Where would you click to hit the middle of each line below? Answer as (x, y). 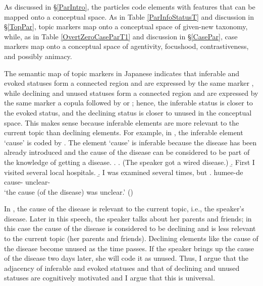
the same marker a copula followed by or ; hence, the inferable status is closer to (128, 103)
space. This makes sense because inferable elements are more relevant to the (122, 122)
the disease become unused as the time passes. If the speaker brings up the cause (129, 248)
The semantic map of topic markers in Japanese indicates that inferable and (122, 73)
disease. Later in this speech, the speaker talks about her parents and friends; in (128, 218)
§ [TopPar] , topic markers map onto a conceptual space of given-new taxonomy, (126, 26)
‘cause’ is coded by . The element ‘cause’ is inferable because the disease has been (130, 142)
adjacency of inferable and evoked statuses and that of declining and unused (122, 268)
